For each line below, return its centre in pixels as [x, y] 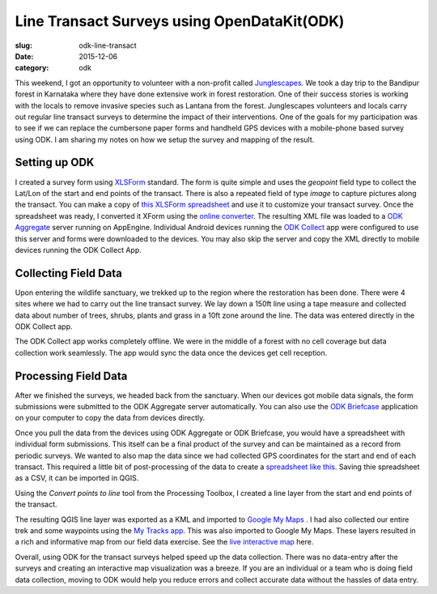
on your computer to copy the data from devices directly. [110, 418]
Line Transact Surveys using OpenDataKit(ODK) [180, 21]
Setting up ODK [55, 162]
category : [32, 68]
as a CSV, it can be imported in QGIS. [77, 478]
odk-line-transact [108, 45]
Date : [24, 56]
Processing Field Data [71, 376]
